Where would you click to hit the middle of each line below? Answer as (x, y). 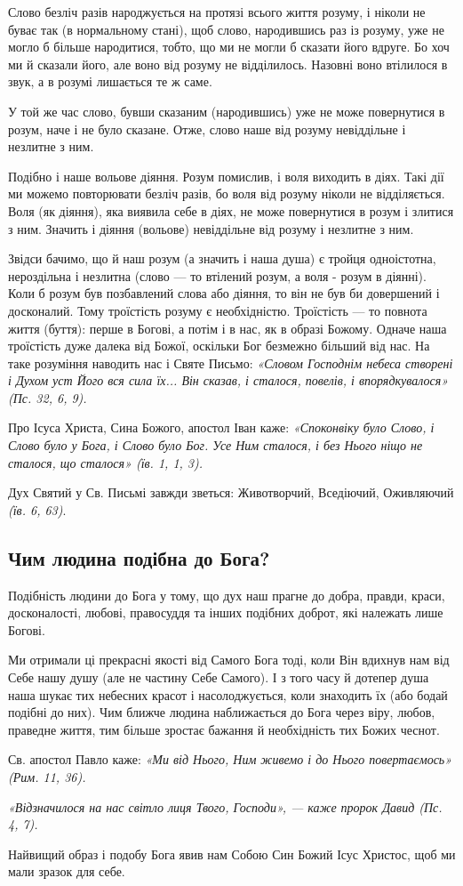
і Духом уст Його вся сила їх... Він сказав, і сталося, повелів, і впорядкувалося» (228, 380)
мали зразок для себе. (67, 871)
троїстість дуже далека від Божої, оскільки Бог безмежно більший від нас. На (219, 346)
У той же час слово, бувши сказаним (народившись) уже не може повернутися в (227, 111)
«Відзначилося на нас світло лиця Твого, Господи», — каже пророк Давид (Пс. (225, 806)
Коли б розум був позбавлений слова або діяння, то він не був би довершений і (224, 293)
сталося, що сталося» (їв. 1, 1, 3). (106, 462)
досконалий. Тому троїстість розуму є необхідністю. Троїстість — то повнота (218, 310)
